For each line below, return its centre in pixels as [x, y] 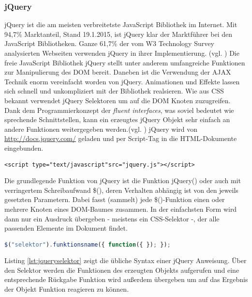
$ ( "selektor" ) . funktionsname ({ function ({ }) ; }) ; [88, 244]
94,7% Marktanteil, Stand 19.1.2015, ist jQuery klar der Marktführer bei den [118, 34]
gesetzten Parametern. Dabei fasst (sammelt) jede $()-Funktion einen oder [115, 199]
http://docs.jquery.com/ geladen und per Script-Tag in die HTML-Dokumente [121, 138]
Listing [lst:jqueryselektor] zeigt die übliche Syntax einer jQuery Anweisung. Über [126, 260]
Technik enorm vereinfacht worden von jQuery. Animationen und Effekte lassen [122, 81]
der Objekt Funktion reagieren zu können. [67, 289]
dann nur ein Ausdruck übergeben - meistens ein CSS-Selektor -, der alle [112, 218]
